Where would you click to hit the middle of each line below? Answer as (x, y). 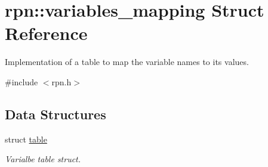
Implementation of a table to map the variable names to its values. (127, 62)
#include (21, 81)
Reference (46, 33)
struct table (26, 139)
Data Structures (56, 114)
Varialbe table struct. (43, 159)
